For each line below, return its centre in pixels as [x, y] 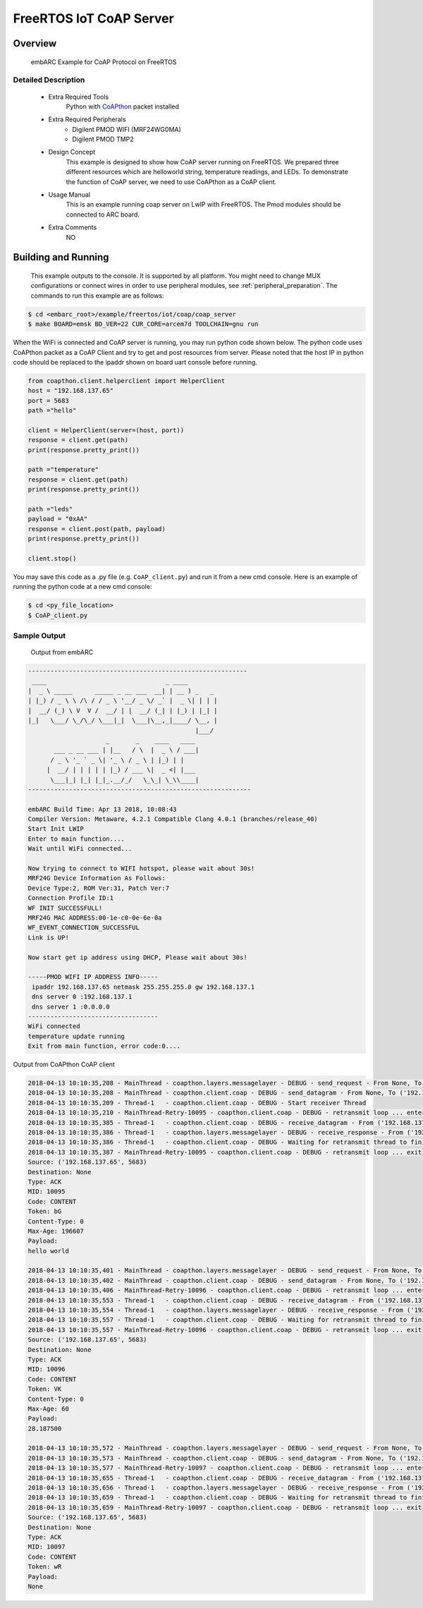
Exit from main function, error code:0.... [104, 1046]
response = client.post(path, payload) [97, 529]
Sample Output [39, 636]
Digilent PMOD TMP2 [103, 139]
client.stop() [52, 558]
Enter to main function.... [76, 839]
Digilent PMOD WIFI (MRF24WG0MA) [127, 129]
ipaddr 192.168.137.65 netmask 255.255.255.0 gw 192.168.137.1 [143, 987]
